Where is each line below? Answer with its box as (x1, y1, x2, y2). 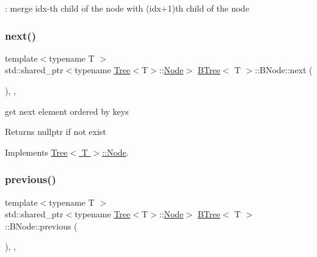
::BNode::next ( (255, 63, 313, 76)
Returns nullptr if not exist (5, 125, 106, 138)
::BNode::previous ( (5, 219, 78, 232)
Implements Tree (5, 145, 68, 158)
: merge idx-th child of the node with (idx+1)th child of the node (5, 2, 249, 14)
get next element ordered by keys (5, 104, 129, 117)
